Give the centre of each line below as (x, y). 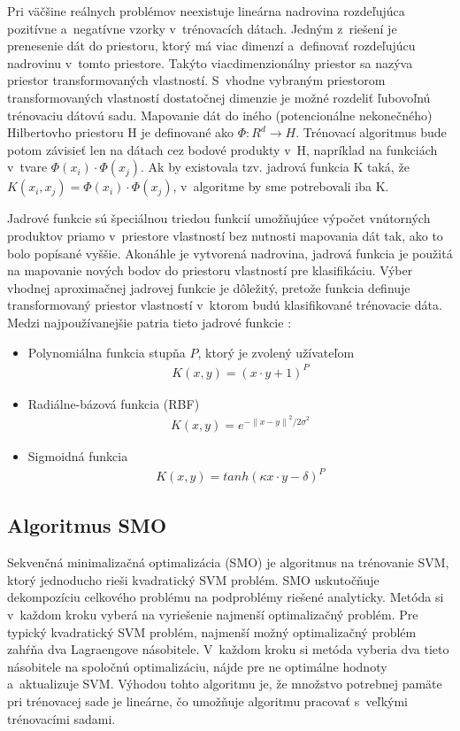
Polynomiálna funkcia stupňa (107, 352)
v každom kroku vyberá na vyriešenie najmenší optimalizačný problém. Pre (213, 614)
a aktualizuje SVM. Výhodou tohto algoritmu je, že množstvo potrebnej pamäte (225, 684)
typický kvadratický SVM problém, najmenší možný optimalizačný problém (212, 631)
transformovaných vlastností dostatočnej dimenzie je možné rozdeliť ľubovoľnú (219, 97)
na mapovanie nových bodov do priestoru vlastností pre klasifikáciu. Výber (210, 270)
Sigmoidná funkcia (78, 455)
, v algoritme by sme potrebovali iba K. (281, 186)
